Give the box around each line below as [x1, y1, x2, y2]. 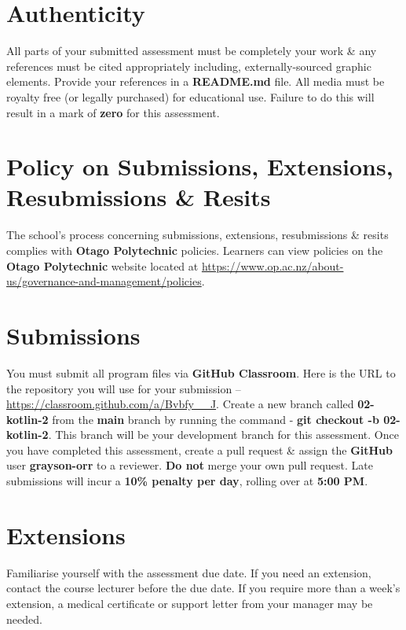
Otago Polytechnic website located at [6, 257, 199, 274]
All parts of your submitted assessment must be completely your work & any [6, 42, 377, 59]
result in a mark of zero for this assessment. [6, 104, 220, 120]
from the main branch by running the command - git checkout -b [52, 411, 379, 427]
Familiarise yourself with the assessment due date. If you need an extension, [6, 564, 371, 580]
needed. [6, 610, 42, 627]
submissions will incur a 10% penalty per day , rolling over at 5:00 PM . [6, 473, 368, 489]
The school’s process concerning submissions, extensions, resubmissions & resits [6, 227, 389, 243]
